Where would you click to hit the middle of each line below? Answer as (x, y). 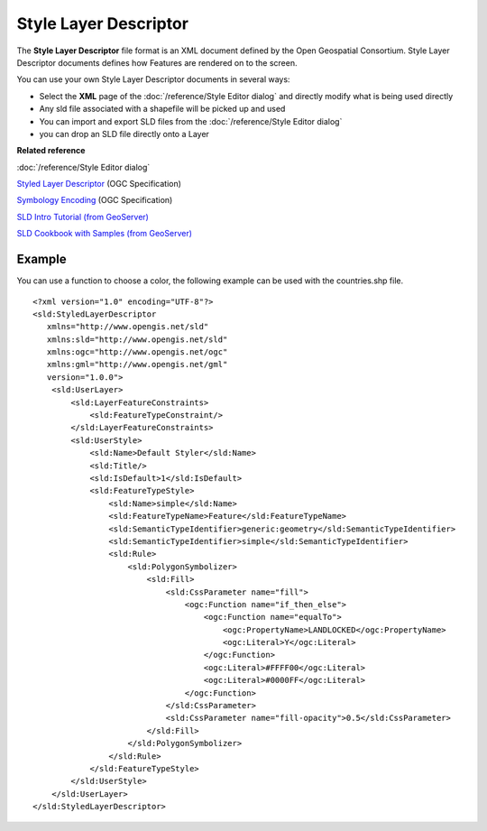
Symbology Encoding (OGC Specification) (95, 200)
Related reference (51, 151)
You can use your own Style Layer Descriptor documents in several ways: (153, 79)
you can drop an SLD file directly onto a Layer (124, 134)
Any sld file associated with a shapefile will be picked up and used (162, 109)
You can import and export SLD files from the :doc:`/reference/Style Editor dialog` (191, 121)
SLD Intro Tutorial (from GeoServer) (83, 217)
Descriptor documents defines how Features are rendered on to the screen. (157, 62)
